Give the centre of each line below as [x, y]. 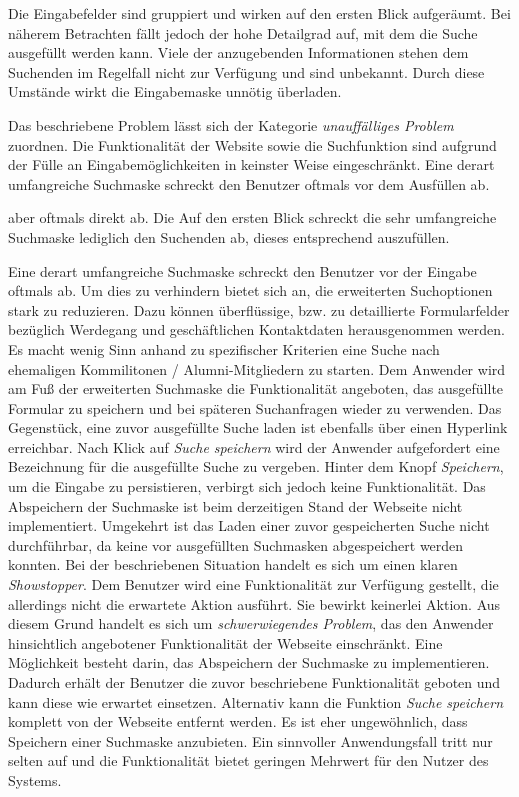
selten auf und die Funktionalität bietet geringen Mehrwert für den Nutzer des [248, 760]
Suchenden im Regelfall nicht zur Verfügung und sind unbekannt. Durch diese [246, 71]
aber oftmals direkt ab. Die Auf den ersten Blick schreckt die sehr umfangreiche [252, 217]
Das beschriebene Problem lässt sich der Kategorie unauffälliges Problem [231, 124]
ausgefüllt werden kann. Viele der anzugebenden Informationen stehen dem [238, 52]
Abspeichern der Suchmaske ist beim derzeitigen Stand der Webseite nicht [235, 505]
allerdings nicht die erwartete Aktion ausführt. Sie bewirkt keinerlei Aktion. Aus [254, 603]
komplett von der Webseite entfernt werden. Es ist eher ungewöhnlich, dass [238, 721]
